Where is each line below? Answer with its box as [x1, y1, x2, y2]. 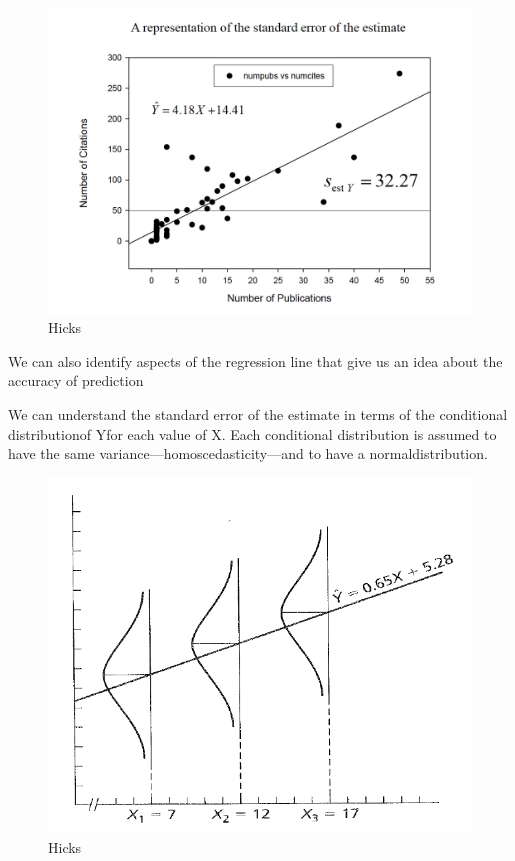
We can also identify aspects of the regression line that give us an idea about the [8, 350, 503, 371]
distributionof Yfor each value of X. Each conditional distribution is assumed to [8, 423, 497, 444]
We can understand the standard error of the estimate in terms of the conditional [8, 403, 508, 424]
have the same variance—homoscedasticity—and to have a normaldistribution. [8, 443, 488, 464]
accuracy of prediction [8, 370, 144, 391]
